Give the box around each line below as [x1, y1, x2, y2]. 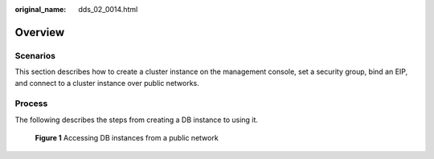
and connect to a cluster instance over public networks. [14, 78, 200, 88]
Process [14, 98, 48, 109]
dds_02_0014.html [78, 5, 138, 14]
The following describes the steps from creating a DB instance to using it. [14, 115, 259, 124]
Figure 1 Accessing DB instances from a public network [35, 133, 219, 143]
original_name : [14, 5, 67, 14]
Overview [14, 25, 65, 39]
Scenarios [14, 50, 56, 61]
